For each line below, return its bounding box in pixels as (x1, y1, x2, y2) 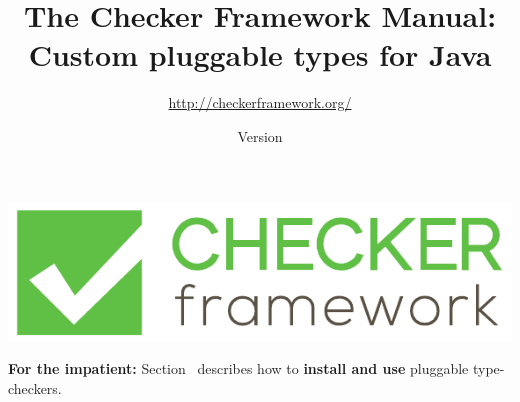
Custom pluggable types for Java (28, 34, 492, 75)
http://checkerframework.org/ (168, 92, 352, 113)
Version (237, 125, 283, 146)
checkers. (8, 377, 62, 398)
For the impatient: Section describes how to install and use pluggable (8, 358, 469, 379)
